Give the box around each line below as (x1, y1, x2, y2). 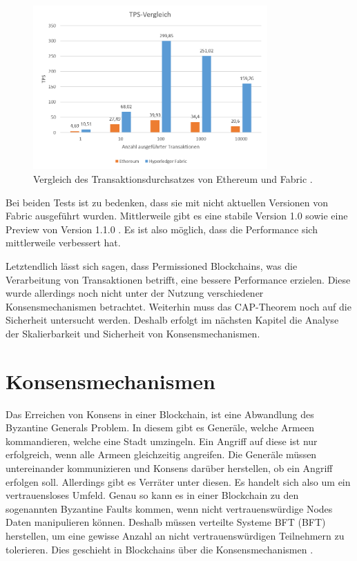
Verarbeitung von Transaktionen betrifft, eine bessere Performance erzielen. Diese (6, 272, 351, 286)
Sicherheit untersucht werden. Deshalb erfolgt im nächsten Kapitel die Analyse (6, 313, 339, 327)
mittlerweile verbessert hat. (6, 235, 121, 250)
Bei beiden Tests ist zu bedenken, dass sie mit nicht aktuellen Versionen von (6, 195, 329, 209)
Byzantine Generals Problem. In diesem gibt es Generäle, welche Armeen (6, 420, 314, 435)
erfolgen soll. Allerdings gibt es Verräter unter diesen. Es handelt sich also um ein (6, 474, 351, 489)
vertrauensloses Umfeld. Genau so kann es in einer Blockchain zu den (6, 488, 299, 502)
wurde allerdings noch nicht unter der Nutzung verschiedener (6, 286, 264, 300)
